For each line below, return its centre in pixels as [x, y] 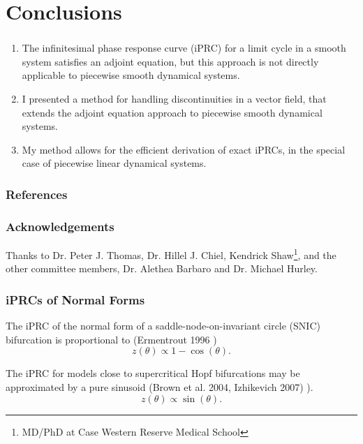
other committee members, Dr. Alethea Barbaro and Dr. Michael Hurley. [162, 268]
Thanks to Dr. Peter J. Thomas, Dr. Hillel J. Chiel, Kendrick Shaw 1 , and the [171, 254]
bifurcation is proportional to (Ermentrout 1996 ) [111, 339]
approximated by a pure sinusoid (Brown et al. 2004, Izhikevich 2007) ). [160, 386]
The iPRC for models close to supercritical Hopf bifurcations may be [153, 373]
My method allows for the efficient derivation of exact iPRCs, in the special [184, 149]
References [37, 194]
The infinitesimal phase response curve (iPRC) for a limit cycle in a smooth [184, 48]
